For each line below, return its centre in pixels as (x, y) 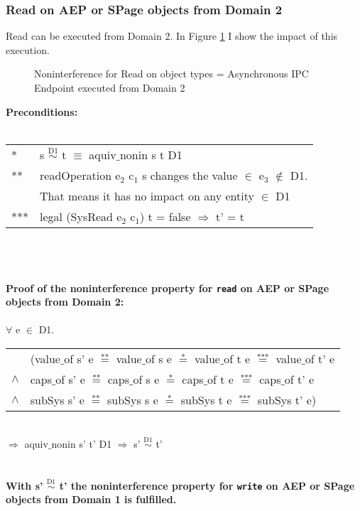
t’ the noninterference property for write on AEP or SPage (207, 485)
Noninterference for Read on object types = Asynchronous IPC (171, 74)
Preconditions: (42, 111)
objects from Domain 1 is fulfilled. (91, 499)
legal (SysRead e (81, 216)
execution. (28, 49)
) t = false (165, 216)
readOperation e (80, 175)
